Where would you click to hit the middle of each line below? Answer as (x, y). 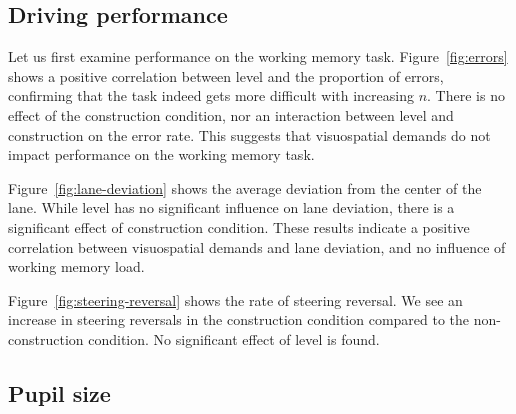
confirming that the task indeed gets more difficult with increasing (211, 95)
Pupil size (59, 392)
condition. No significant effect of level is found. (234, 338)
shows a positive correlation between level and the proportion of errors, (226, 75)
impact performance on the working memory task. (161, 154)
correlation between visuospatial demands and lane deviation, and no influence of (257, 246)
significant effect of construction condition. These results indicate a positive (239, 226)
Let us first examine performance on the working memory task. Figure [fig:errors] (258, 56)
